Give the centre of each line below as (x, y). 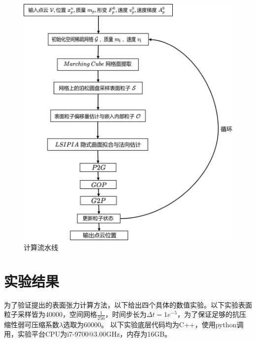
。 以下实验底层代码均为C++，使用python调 (172, 324)
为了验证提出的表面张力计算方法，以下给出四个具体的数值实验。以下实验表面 (128, 304)
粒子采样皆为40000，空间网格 (50, 314)
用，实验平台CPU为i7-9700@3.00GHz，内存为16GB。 (88, 334)
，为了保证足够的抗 (208, 314)
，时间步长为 (126, 314)
